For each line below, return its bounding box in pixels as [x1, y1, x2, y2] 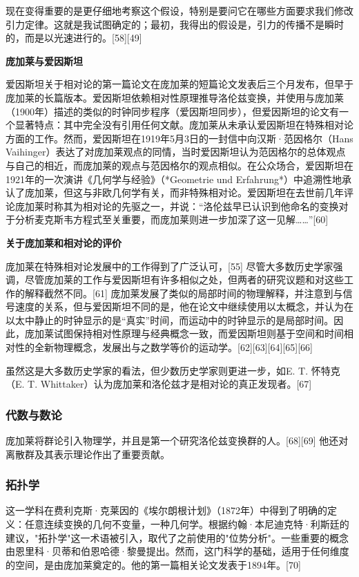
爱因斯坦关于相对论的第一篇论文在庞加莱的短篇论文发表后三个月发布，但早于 [6, 77, 353, 91]
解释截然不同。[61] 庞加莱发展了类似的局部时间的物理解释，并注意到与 [24, 285, 343, 300]
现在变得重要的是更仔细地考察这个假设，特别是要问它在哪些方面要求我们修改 [6, 3, 353, 17]
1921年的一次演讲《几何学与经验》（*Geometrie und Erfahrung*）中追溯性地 [6, 171, 342, 186]
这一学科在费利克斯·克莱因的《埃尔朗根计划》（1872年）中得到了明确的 [6, 503, 327, 518]
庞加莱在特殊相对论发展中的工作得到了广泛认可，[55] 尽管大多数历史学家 [6, 258, 333, 273]
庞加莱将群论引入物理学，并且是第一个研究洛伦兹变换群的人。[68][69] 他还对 [6, 433, 349, 448]
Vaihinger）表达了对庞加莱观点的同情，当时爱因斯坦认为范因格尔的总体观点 [6, 144, 346, 159]
